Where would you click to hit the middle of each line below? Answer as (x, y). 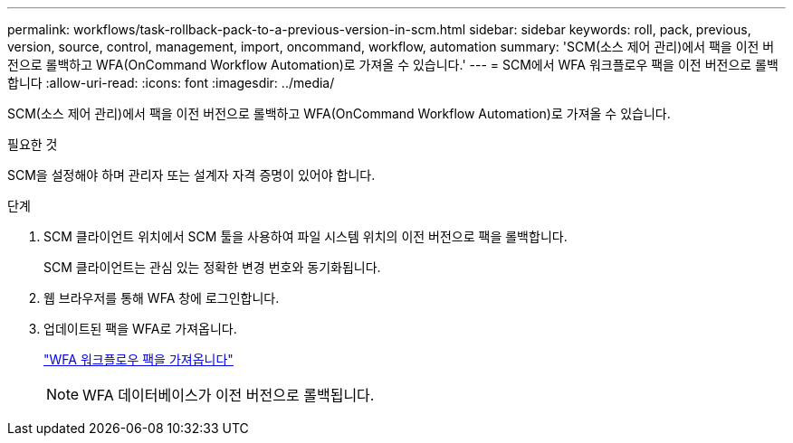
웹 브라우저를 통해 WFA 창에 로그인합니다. (162, 298)
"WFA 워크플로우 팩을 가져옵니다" (139, 359)
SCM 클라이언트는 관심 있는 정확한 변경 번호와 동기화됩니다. (212, 267)
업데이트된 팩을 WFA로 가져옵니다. (140, 329)
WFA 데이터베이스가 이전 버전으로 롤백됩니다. (229, 395)
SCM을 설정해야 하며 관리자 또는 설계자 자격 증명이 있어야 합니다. (191, 175)
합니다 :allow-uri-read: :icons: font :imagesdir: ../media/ (171, 83)
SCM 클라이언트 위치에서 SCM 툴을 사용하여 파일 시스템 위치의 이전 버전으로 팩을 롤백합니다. (306, 236)
